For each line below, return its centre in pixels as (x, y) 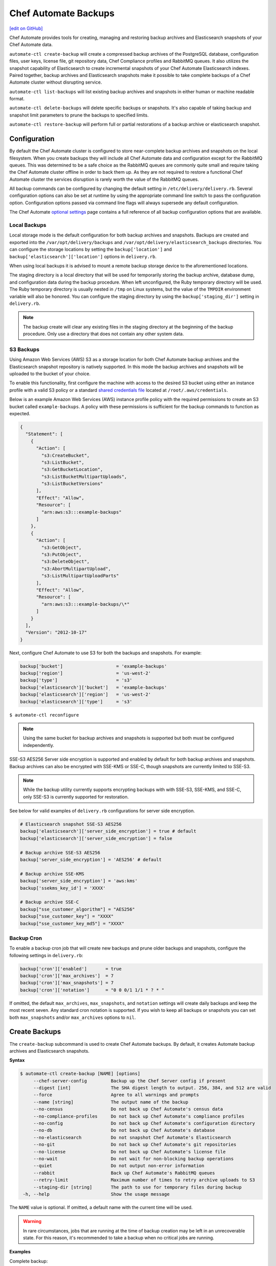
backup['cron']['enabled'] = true (71, 969)
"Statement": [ (44, 434)
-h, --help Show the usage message (96, 1194)
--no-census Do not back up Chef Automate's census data (128, 1109)
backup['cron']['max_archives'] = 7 (67, 976)
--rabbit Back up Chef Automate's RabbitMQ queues (124, 1173)
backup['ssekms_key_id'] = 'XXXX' (63, 888)
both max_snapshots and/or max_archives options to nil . (73, 1017)
